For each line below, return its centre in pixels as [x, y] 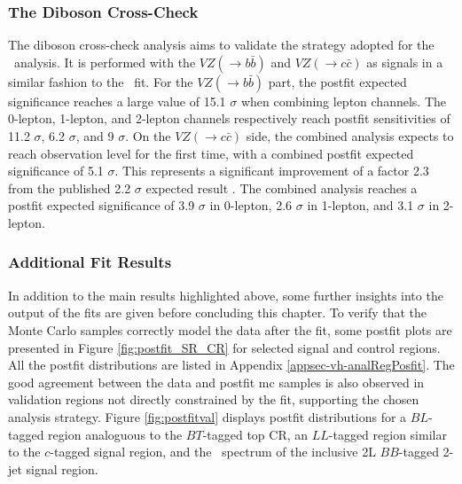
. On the [148, 136]
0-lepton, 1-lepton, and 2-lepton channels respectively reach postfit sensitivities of [229, 118]
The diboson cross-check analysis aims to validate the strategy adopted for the [221, 45]
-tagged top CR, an [255, 434]
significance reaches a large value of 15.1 [117, 101]
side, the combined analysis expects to [350, 136]
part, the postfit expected [337, 81]
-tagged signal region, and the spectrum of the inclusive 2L [213, 452]
